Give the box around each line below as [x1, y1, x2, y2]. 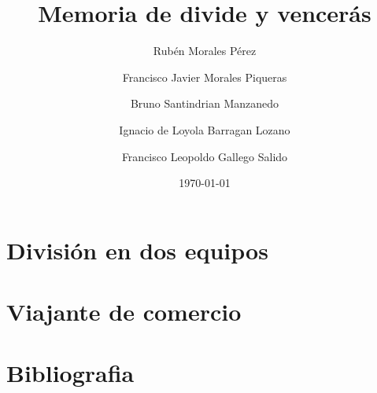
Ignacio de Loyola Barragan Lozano [119, 121, 290, 138]
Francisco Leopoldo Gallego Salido [121, 148, 288, 164]
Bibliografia [6, 357, 135, 389]
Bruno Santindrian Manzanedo [130, 95, 279, 112]
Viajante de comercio [6, 296, 242, 328]
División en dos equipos [6, 233, 268, 266]
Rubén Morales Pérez [153, 42, 257, 59]
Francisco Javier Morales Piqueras [122, 68, 287, 85]
